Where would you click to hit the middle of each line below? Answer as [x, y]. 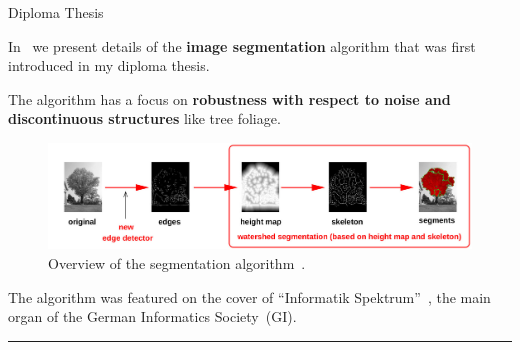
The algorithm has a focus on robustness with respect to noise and [229, 98]
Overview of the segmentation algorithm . [177, 263]
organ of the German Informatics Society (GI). [152, 316]
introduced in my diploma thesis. [109, 65]
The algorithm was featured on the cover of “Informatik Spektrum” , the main [249, 296]
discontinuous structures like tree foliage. [144, 118]
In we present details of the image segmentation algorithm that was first [242, 45]
